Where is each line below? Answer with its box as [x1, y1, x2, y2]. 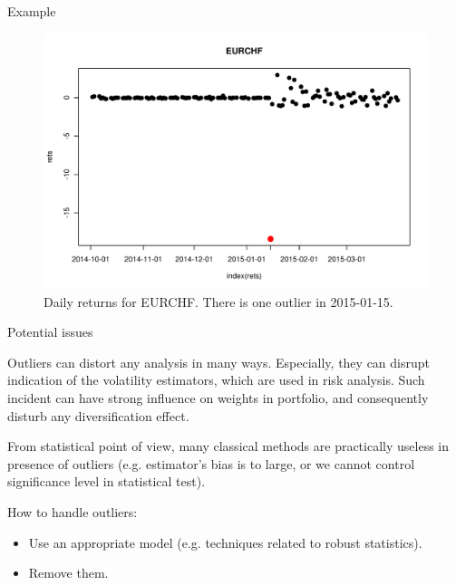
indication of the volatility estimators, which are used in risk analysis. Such [7, 370, 425, 389]
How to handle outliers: [7, 502, 138, 521]
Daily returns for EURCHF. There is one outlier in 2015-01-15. [44, 292, 393, 311]
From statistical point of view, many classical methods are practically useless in [7, 436, 450, 456]
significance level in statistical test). [7, 472, 206, 491]
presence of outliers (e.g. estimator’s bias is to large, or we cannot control [7, 454, 415, 473]
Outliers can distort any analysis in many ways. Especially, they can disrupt [7, 352, 430, 371]
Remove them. [28, 563, 109, 582]
